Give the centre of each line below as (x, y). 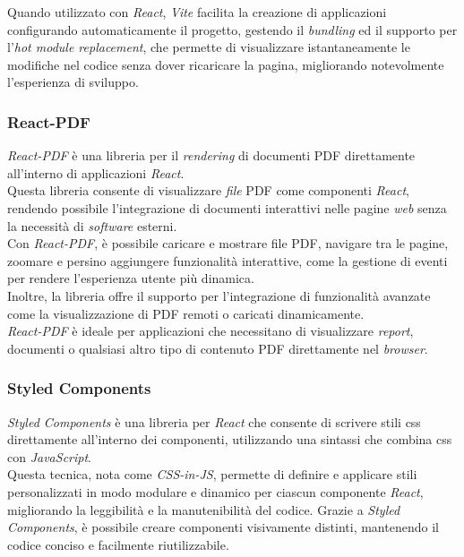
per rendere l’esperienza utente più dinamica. (131, 278)
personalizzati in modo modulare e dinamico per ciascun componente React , (215, 491)
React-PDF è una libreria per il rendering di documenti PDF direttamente (211, 155)
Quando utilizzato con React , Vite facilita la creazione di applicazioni (197, 12)
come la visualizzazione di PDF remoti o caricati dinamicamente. (186, 313)
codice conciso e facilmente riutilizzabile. (118, 544)
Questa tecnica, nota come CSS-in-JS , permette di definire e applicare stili (212, 474)
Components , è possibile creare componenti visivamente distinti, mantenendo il (223, 527)
